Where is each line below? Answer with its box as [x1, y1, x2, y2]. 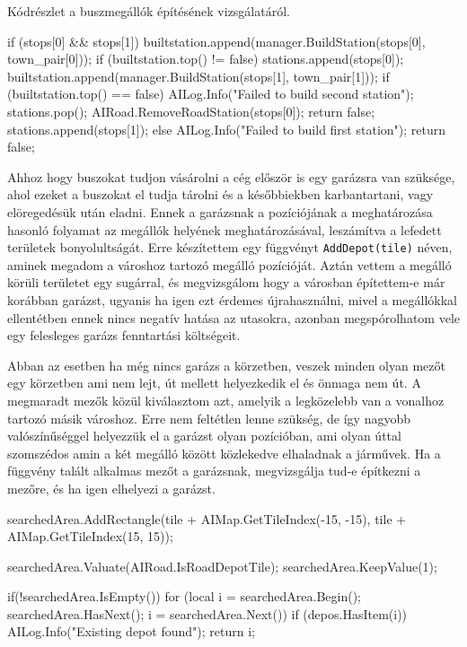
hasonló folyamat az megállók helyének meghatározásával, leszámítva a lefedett [7, 220, 442, 239]
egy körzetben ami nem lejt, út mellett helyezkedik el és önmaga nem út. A [7, 373, 421, 392]
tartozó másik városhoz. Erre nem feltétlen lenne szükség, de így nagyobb [7, 408, 411, 427]
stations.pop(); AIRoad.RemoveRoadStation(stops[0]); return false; [7, 101, 375, 120]
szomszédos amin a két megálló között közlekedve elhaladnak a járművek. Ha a [7, 443, 441, 462]
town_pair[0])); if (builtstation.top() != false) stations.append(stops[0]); [7, 49, 404, 68]
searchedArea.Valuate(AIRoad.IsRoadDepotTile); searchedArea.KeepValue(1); [7, 556, 437, 575]
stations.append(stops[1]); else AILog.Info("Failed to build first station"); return [7, 119, 446, 138]
